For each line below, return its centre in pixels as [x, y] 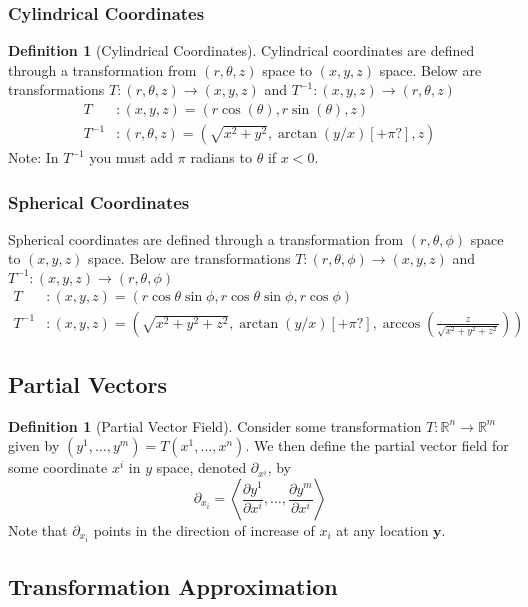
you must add [131, 157]
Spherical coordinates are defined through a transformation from [206, 238]
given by [34, 445]
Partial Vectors [88, 384]
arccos [401, 323]
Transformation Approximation [173, 585]
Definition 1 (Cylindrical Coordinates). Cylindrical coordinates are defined [241, 50]
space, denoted [201, 467]
